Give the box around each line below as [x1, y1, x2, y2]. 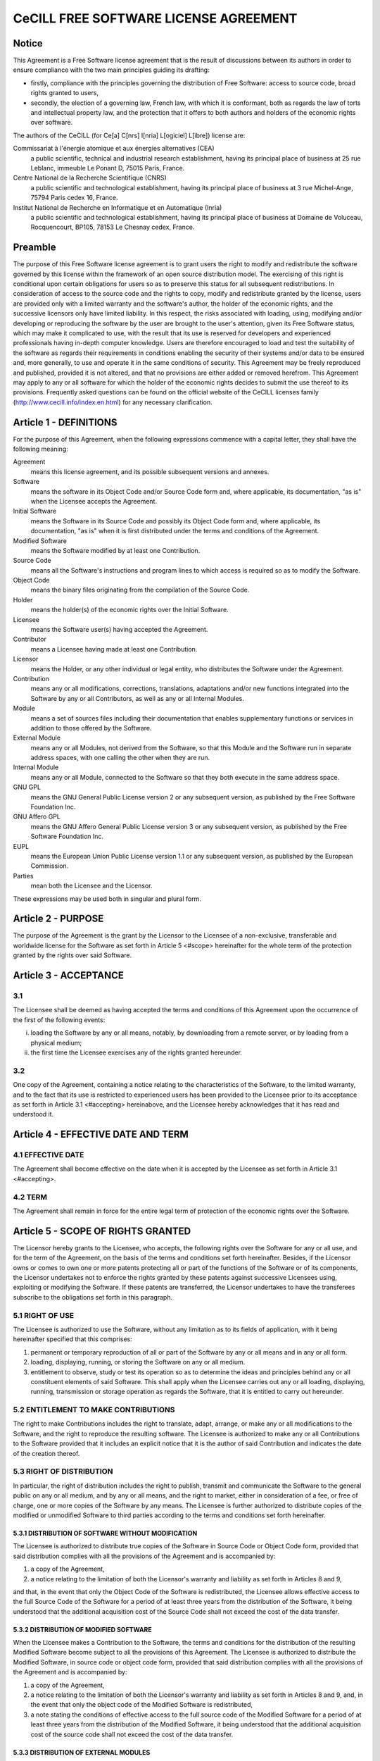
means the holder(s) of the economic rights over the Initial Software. [30, 606, 229, 614]
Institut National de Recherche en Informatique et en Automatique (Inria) [13, 203, 222, 211]
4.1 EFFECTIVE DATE [13, 1150, 84, 1160]
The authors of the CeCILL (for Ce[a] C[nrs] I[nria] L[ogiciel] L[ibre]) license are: [13, 131, 246, 139]
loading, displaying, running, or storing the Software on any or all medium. [30, 1358, 246, 1367]
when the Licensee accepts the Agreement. [30, 497, 158, 505]
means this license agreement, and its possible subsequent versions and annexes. [30, 467, 270, 475]
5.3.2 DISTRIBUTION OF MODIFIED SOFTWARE [13, 1625, 152, 1634]
